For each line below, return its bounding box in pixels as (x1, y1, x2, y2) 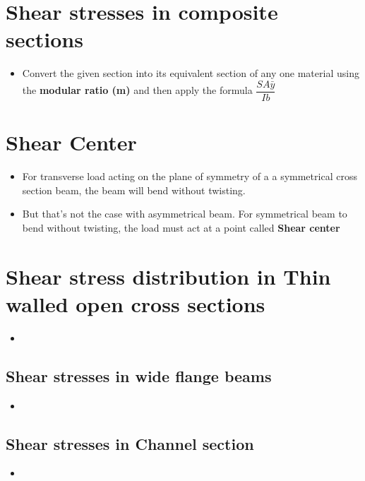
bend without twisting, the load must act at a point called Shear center (22, 220, 340, 234)
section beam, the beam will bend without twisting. (22, 182, 246, 197)
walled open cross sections (6, 289, 265, 318)
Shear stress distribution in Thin (6, 261, 331, 290)
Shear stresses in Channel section (6, 432, 254, 454)
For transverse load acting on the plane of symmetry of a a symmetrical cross (22, 169, 357, 184)
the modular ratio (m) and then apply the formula (22, 83, 253, 97)
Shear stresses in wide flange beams (6, 364, 272, 386)
